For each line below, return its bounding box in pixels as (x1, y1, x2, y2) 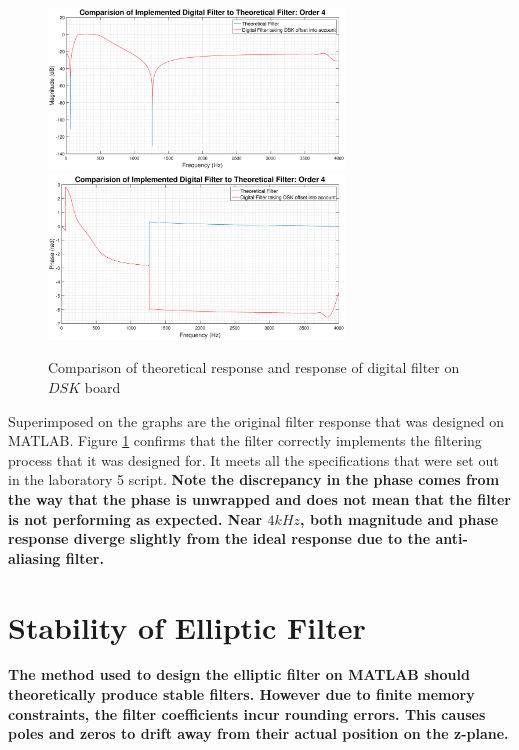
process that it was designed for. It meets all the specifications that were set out (8, 449, 499, 470)
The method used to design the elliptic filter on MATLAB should (8, 664, 470, 685)
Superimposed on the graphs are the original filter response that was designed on (8, 410, 505, 431)
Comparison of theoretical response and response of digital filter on (48, 357, 460, 378)
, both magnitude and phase (300, 508, 499, 529)
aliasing (8, 547, 61, 568)
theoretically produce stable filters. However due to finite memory (8, 684, 475, 705)
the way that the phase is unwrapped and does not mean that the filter (8, 488, 511, 509)
